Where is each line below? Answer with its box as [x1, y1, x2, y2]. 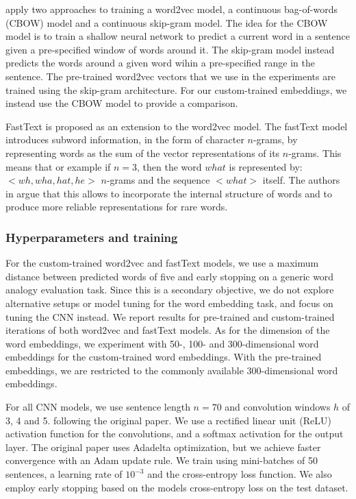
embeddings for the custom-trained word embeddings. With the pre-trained [5, 350, 322, 364]
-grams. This [288, 145, 342, 160]
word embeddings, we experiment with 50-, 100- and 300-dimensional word [5, 336, 319, 350]
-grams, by [253, 132, 298, 147]
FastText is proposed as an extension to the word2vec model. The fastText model [5, 119, 348, 133]
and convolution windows [225, 400, 331, 414]
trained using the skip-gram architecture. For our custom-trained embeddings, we [5, 82, 347, 97]
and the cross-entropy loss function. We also [147, 467, 332, 481]
